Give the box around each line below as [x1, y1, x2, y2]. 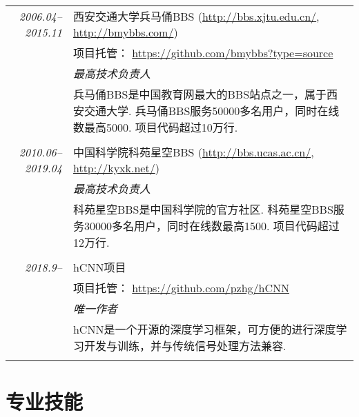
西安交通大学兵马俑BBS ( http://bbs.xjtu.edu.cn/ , [72, 8, 320, 24]
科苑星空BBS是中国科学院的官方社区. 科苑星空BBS [72, 201, 333, 217]
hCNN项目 [72, 259, 126, 275]
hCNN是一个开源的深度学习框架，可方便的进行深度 [72, 321, 336, 337]
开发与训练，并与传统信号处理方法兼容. [84, 338, 287, 354]
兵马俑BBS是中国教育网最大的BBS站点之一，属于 [72, 86, 327, 102]
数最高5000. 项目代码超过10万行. [72, 119, 238, 135]
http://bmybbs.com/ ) [72, 24, 178, 40]
